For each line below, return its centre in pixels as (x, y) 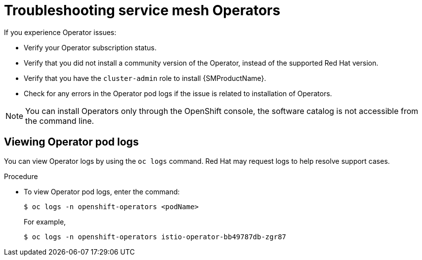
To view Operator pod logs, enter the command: (102, 191)
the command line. (60, 121)
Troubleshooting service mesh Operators (142, 10)
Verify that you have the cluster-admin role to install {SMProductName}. (145, 78)
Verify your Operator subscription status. (90, 47)
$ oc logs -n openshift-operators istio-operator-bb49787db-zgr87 (155, 237)
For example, (45, 222)
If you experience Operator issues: (60, 32)
